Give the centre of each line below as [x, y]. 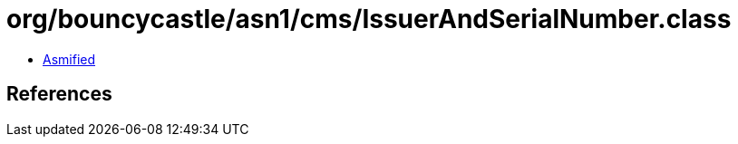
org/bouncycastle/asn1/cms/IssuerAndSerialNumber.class [369, 19]
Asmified [69, 59]
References [59, 94]
